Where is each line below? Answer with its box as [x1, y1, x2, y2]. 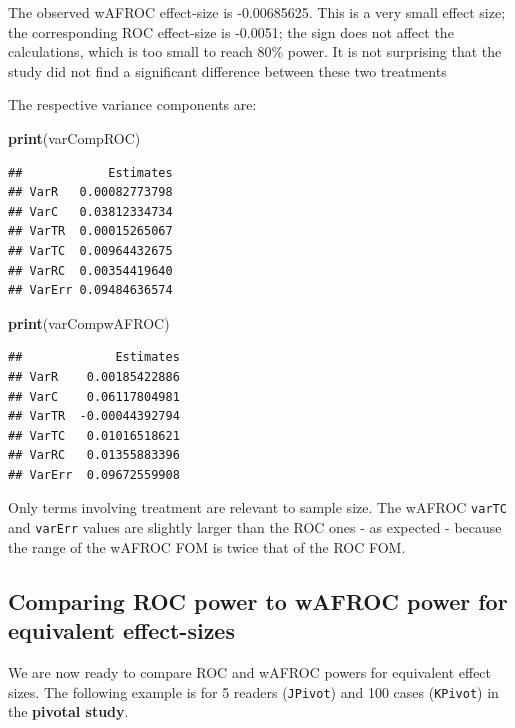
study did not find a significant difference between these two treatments [8, 60, 447, 81]
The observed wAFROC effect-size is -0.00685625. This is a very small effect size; [8, 2, 506, 22]
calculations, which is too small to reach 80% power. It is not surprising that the [8, 41, 502, 62]
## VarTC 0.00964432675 [8, 243, 173, 258]
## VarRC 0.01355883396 [8, 448, 180, 463]
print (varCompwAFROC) [8, 312, 170, 333]
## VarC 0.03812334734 [8, 204, 173, 219]
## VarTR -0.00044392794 [8, 409, 180, 424]
